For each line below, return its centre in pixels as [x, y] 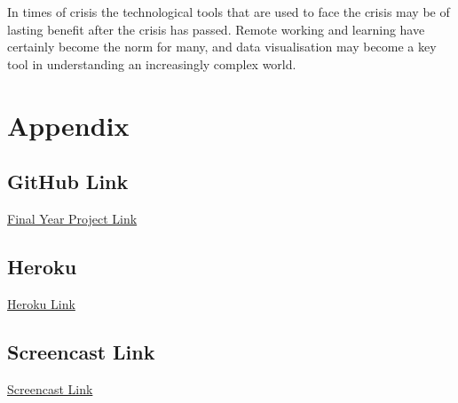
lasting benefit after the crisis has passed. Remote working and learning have [216, 29]
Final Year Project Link [72, 218]
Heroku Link [41, 303]
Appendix [68, 125]
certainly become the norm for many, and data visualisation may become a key [222, 47]
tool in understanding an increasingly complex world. [152, 63]
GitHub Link [68, 182]
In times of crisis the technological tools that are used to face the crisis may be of [229, 12]
